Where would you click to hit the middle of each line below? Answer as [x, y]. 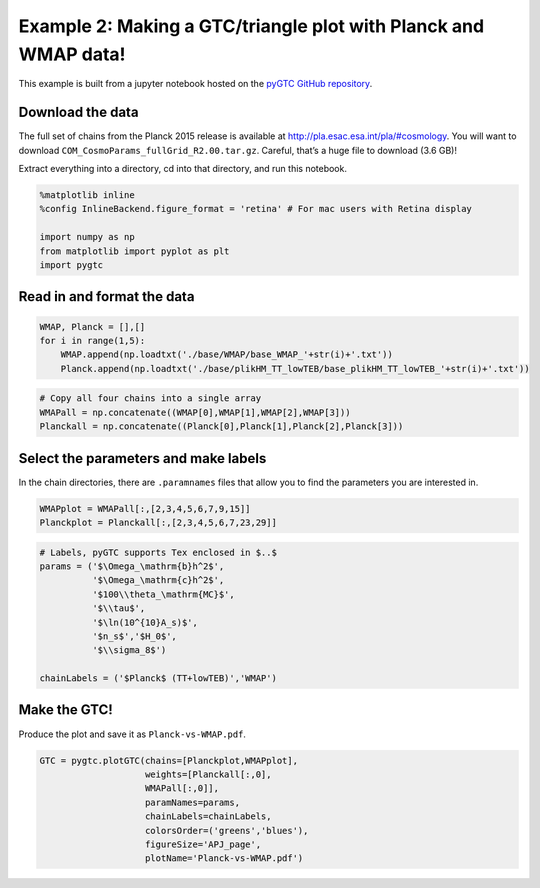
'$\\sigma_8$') [129, 650]
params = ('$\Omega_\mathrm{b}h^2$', [132, 566]
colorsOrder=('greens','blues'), [227, 830]
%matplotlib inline [87, 195]
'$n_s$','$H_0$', [134, 636]
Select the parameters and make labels [142, 458]
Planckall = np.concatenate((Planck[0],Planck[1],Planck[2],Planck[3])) [221, 426]
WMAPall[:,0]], [182, 788]
